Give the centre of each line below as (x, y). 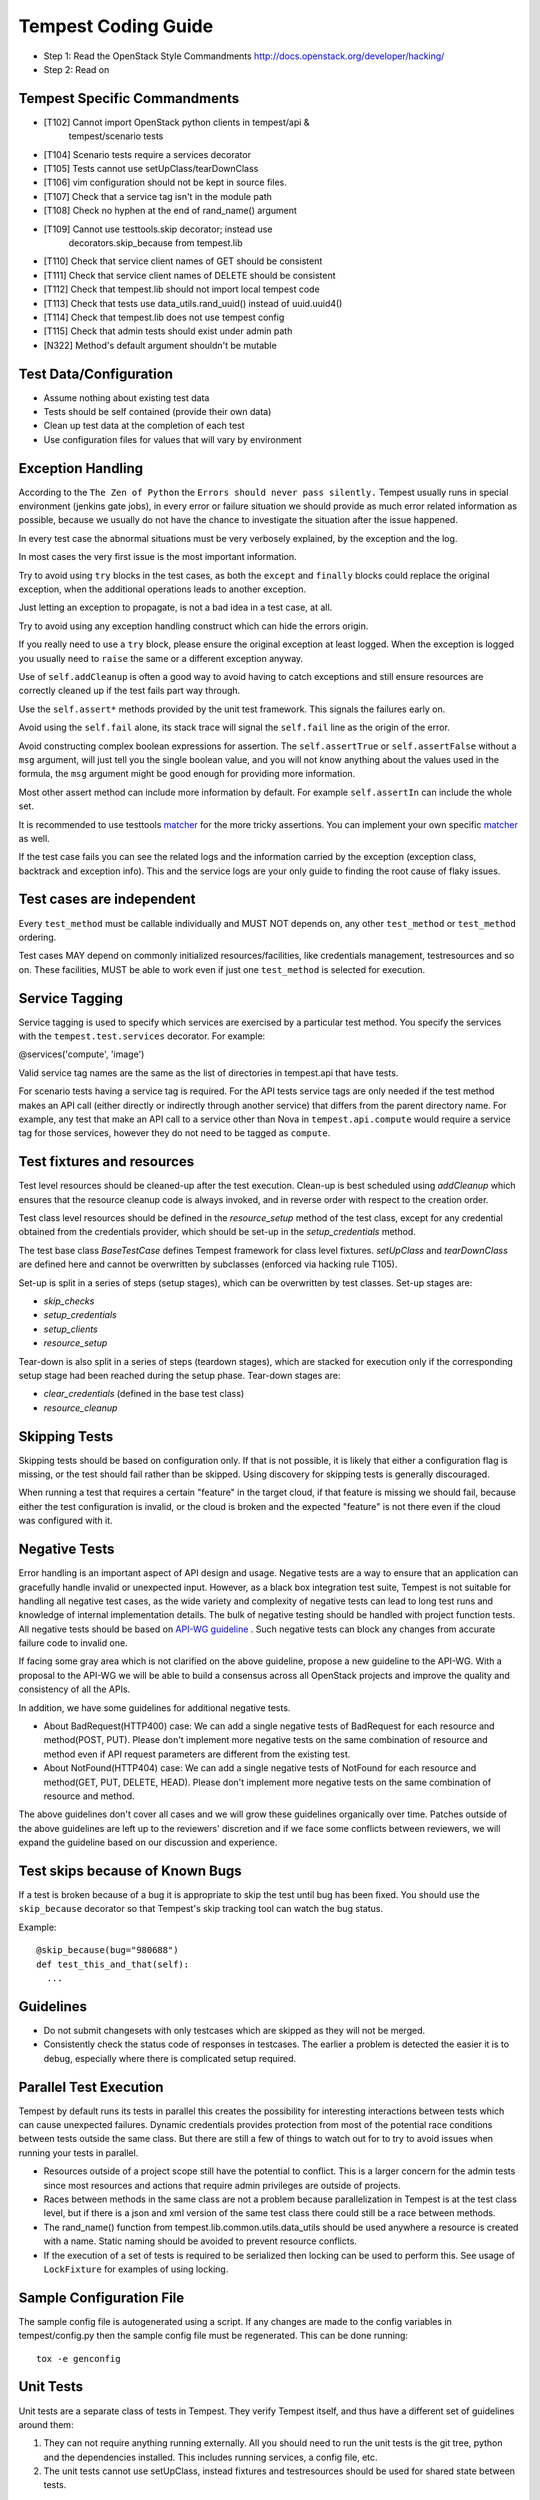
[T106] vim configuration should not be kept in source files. (165, 182)
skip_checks (69, 1301)
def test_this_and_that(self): (113, 1964)
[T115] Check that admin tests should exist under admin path (168, 331)
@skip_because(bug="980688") (107, 1950)
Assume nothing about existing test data (126, 397)
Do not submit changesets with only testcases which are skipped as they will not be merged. (234, 2030)
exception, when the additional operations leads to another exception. (162, 589)
